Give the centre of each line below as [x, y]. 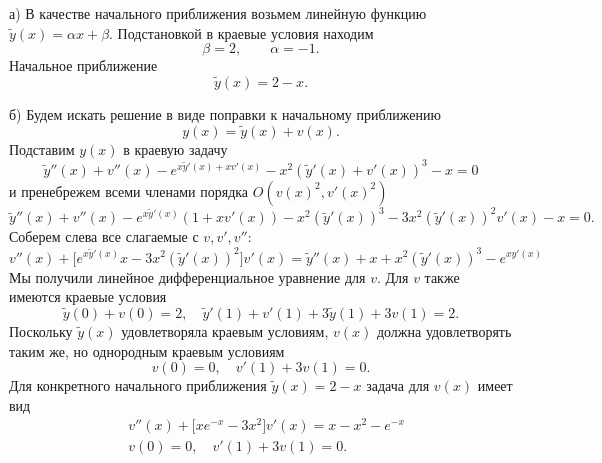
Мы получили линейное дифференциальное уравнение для [187, 276]
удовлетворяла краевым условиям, [225, 330]
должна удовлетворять [444, 330]
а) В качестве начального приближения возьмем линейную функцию [218, 13]
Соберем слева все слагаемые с [104, 236]
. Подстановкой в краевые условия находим [241, 32]
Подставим [42, 148]
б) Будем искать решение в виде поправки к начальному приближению [225, 114]
